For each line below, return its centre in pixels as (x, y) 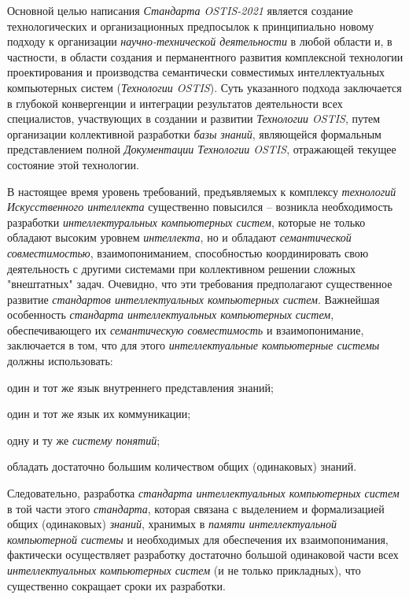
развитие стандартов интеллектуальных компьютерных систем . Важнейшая (193, 299)
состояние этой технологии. (73, 164)
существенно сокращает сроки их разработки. (116, 585)
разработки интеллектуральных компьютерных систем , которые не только (186, 222)
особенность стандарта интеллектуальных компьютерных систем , (171, 314)
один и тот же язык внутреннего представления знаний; (140, 387)
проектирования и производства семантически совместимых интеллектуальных (196, 72)
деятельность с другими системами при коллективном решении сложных (182, 268)
